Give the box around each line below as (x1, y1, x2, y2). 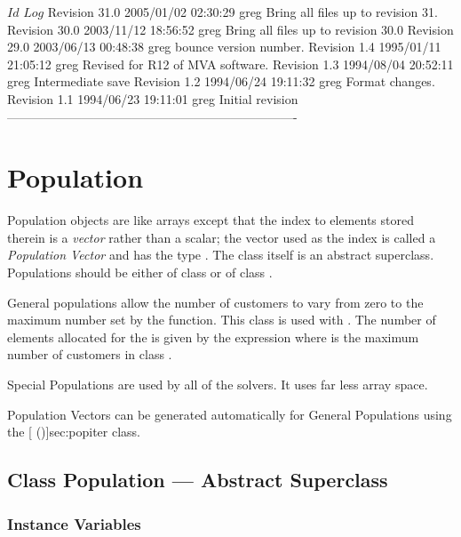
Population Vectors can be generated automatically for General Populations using (7, 405, 452, 423)
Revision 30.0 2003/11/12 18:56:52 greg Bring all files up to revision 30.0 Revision (7, 20, 454, 38)
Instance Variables (7, 512, 141, 534)
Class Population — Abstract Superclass (7, 466, 388, 493)
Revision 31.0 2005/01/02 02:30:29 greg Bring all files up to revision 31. (47, 3, 438, 20)
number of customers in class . (7, 345, 172, 364)
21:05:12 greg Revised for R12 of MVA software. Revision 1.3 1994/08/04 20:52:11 (7, 54, 454, 73)
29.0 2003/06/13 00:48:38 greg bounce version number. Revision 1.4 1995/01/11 (7, 37, 441, 56)
